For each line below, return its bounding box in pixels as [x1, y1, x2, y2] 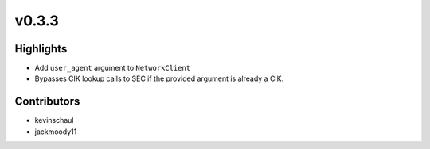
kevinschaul [34, 116, 74, 125]
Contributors [14, 95, 80, 109]
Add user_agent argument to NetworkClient [34, 63, 191, 73]
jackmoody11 [34, 127, 77, 136]
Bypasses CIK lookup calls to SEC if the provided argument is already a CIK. [34, 74, 284, 83]
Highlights [14, 42, 68, 55]
